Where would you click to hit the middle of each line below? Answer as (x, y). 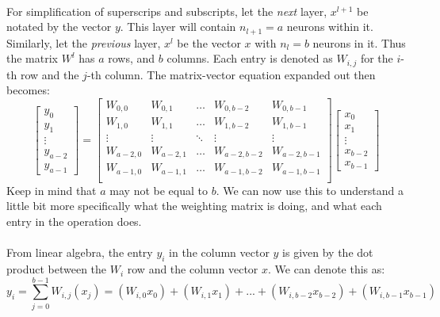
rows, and (132, 58)
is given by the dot (328, 252)
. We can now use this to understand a (310, 190)
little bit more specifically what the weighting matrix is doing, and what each (194, 206)
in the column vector (219, 252)
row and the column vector (193, 269)
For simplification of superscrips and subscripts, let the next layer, (167, 11)
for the (377, 58)
